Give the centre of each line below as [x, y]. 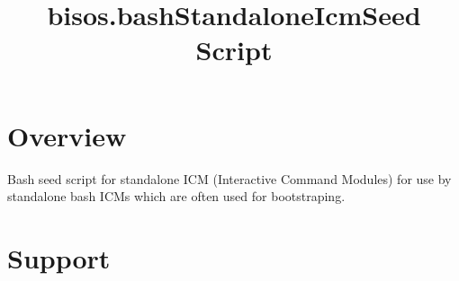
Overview [67, 135]
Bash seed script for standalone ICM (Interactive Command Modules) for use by [229, 178]
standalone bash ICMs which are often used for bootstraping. [176, 196]
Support [59, 257]
